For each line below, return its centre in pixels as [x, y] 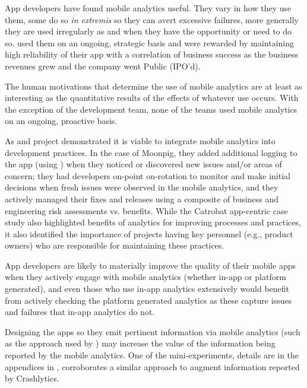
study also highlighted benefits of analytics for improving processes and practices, [153, 222]
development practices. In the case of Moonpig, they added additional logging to [151, 152]
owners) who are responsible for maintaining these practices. [115, 245]
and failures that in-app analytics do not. [80, 312]
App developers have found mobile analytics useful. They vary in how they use [148, 8]
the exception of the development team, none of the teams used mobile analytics [151, 109]
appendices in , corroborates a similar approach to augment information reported [152, 366]
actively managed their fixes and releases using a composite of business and [142, 198]
